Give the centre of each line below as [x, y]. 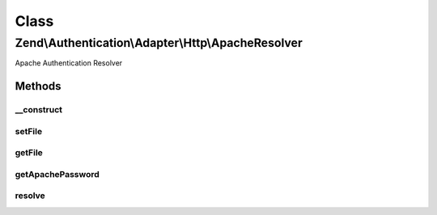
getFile [29, 153]
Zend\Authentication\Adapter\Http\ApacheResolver [159, 43]
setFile [29, 131]
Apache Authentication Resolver [69, 63]
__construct [39, 110]
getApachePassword [57, 174]
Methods [38, 86]
